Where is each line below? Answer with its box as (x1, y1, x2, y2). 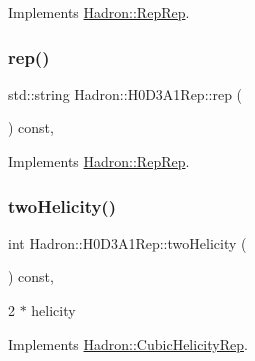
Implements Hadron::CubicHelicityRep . (8, 333, 248, 354)
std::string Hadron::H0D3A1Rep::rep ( (8, 83, 243, 104)
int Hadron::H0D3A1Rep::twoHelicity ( (8, 232, 247, 253)
